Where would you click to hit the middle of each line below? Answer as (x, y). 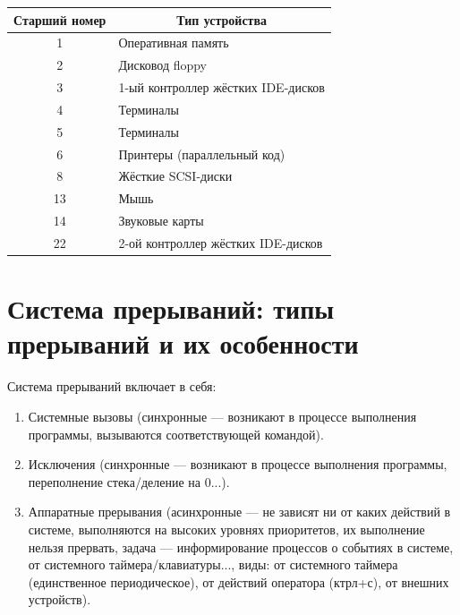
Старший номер (60, 19)
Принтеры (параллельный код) (202, 154)
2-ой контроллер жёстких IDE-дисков (221, 242)
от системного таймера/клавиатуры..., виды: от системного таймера (213, 564)
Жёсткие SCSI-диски (175, 176)
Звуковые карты (161, 221)
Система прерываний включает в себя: (112, 386)
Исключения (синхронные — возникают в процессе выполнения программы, (238, 464)
